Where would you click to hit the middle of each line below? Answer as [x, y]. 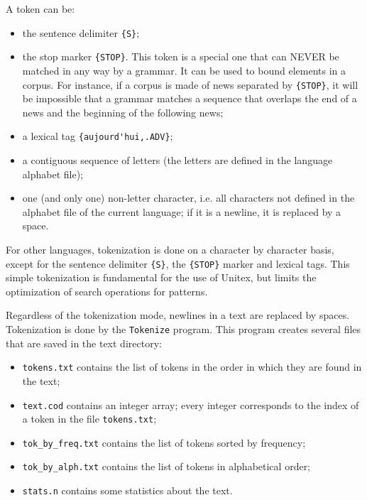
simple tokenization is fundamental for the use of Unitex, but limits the [161, 277]
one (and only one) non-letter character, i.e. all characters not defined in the [188, 198]
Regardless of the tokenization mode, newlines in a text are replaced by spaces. [178, 315]
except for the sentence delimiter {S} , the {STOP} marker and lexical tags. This [178, 263]
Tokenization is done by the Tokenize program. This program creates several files [183, 329]
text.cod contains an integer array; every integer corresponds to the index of [191, 404]
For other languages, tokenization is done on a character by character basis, [170, 249]
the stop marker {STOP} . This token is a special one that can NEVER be [181, 56]
